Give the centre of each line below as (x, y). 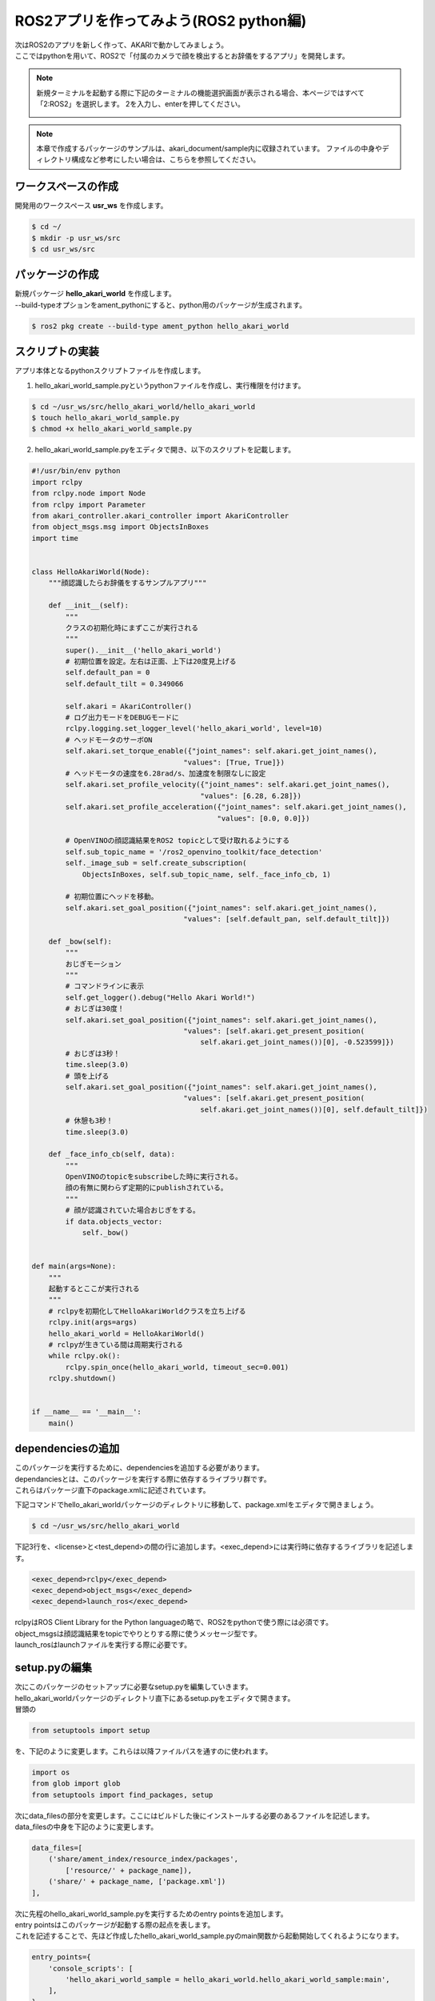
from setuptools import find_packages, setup (122, 1794)
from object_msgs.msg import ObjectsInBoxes (120, 527)
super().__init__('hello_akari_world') (143, 650)
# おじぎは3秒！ (93, 1053)
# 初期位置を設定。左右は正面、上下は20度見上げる (151, 662)
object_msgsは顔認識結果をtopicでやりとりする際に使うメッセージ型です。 (138, 1634)
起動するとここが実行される (94, 1288)
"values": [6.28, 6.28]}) (251, 796)
